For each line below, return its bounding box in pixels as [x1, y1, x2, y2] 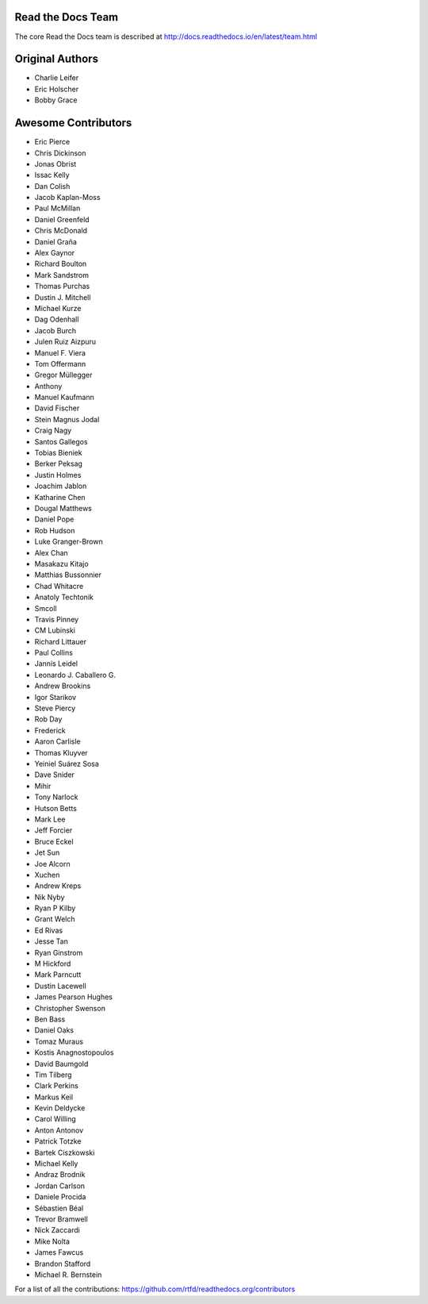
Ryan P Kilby [34, 903, 76, 913]
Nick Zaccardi [34, 1225, 81, 1235]
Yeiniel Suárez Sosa [34, 759, 99, 768]
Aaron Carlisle [34, 737, 81, 746]
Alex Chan [34, 548, 69, 557]
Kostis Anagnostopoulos [34, 1048, 114, 1057]
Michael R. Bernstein [34, 1270, 102, 1279]
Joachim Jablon [34, 481, 87, 491]
